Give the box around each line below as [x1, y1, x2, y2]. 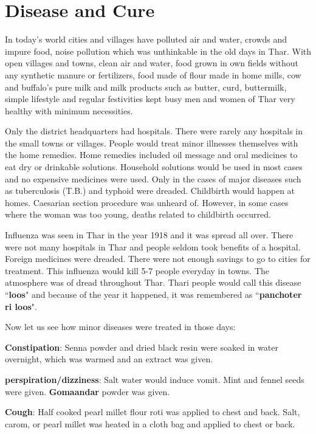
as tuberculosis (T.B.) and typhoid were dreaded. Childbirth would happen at [5, 184, 295, 197]
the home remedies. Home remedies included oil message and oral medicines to [5, 148, 298, 161]
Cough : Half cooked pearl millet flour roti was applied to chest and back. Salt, [5, 405, 300, 418]
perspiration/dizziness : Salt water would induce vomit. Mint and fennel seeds [5, 373, 304, 385]
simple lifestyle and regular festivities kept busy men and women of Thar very [5, 92, 295, 105]
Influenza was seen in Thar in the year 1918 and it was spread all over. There [5, 229, 294, 241]
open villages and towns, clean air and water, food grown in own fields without [5, 57, 298, 69]
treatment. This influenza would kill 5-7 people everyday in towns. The [5, 264, 270, 277]
